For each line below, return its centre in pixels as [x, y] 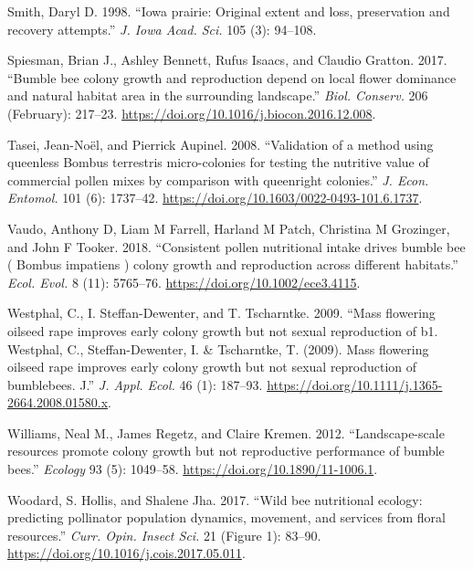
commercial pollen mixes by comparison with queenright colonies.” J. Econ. [218, 179]
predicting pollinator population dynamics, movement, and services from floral [226, 517]
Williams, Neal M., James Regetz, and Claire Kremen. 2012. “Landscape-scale [226, 432]
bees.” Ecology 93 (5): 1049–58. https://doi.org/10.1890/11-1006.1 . [193, 469]
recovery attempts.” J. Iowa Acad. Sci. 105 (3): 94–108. [162, 29]
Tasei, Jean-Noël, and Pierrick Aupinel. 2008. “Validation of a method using [221, 144]
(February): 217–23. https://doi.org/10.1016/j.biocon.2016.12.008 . [192, 113]
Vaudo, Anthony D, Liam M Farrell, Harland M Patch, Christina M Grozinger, [229, 228]
